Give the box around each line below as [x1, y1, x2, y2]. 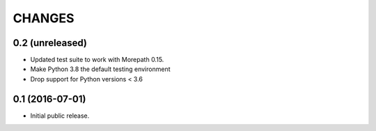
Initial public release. [30, 111, 90, 120]
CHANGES [13, 10, 75, 26]
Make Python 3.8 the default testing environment [30, 65, 171, 73]
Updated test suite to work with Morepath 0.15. [30, 56, 164, 64]
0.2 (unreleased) [13, 37, 87, 49]
